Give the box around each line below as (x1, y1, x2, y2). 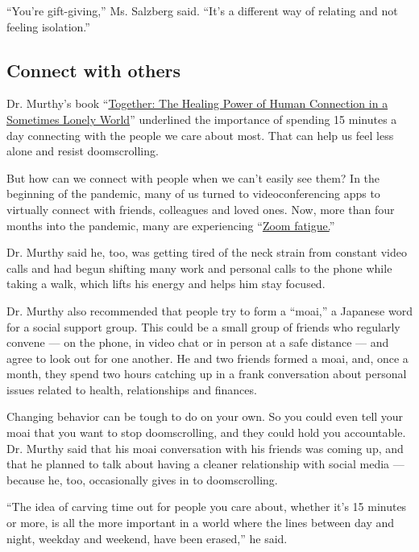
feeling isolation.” (6, 18, 90, 35)
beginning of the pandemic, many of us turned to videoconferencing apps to (6, 185, 380, 202)
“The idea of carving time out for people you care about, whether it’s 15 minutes (6, 498, 407, 515)
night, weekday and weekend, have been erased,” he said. (6, 529, 288, 546)
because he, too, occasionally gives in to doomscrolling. (6, 471, 278, 488)
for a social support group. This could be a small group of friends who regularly (6, 318, 400, 335)
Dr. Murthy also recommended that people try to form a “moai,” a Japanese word (6, 302, 413, 319)
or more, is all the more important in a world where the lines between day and (6, 514, 395, 531)
